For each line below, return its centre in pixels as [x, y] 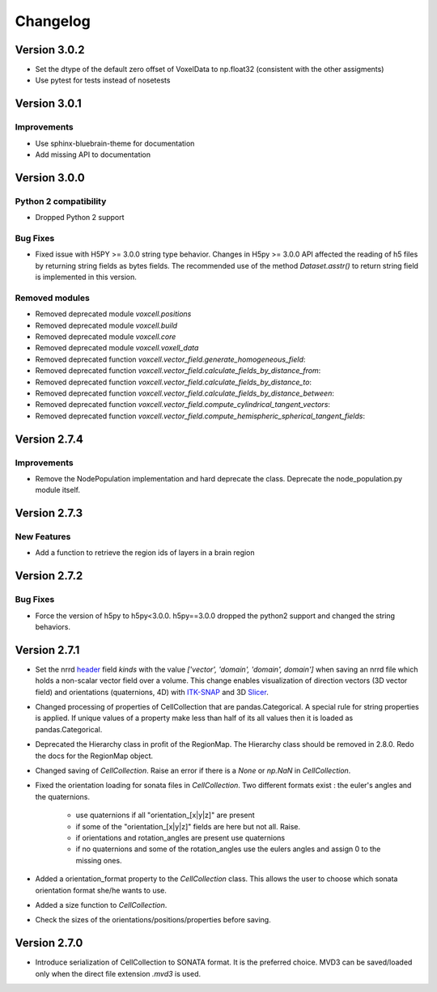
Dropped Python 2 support [80, 218]
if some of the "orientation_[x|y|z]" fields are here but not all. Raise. [188, 826]
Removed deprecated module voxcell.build [106, 325]
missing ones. [99, 860]
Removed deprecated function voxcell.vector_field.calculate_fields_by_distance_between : [185, 393]
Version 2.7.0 [49, 943]
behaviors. [53, 626]
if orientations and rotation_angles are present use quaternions [180, 837]
